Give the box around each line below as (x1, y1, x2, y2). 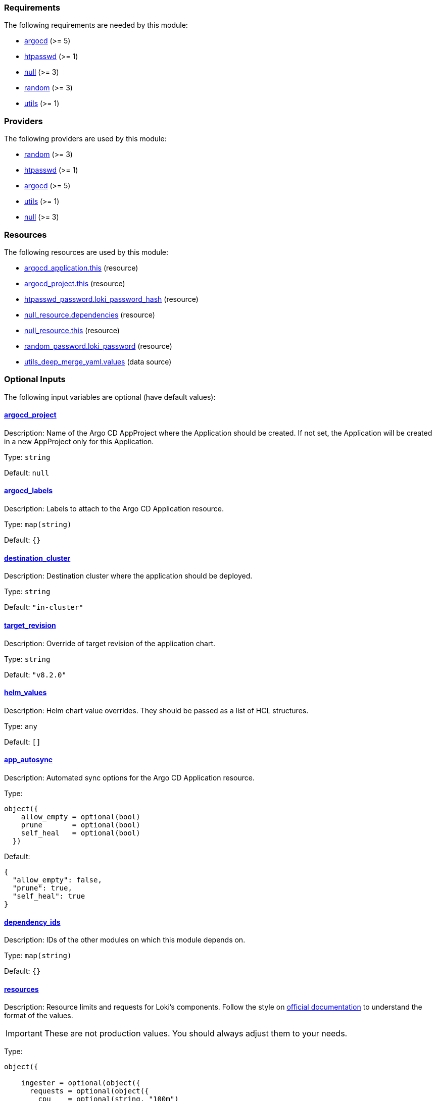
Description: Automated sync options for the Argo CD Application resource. (4, 773, 255, 782)
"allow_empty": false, (12, 875, 102, 884)
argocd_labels (4, 486, 53, 495)
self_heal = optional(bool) (21, 828, 140, 837)
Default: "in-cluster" (4, 603, 83, 612)
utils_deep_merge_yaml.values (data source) (24, 357, 172, 366)
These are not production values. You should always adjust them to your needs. (44, 1028, 348, 1039)
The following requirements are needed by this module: (4, 21, 188, 30)
